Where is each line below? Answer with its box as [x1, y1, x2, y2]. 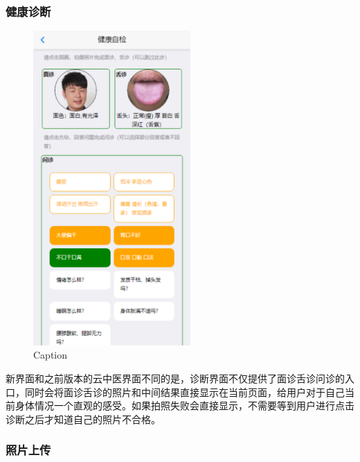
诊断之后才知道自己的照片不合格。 [6, 411, 161, 426]
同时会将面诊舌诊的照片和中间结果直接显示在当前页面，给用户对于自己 [24, 384, 345, 399]
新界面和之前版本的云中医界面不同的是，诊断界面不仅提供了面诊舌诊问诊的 [6, 370, 345, 385]
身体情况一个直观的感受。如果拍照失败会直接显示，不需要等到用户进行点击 [15, 398, 354, 413]
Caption [33, 348, 68, 362]
